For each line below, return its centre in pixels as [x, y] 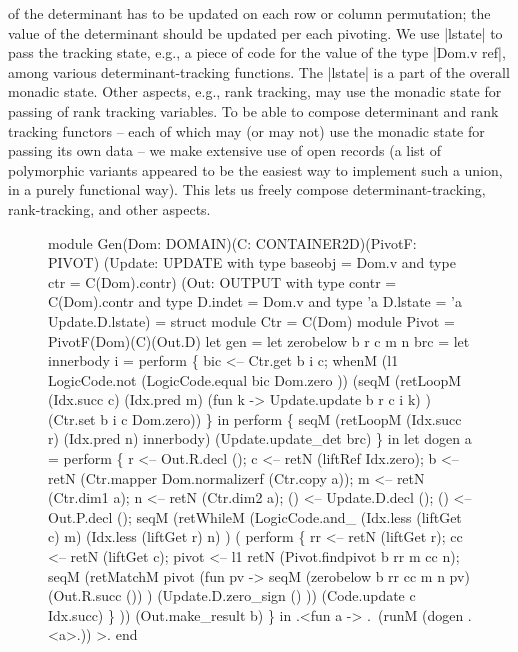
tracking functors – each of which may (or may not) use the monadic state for [246, 130]
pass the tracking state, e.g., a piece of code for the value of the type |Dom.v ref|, [257, 52]
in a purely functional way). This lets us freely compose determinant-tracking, [247, 189]
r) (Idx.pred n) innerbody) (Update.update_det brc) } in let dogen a [260, 438]
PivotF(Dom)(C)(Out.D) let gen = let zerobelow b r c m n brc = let [259, 340]
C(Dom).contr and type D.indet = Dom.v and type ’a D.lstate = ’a [255, 301]
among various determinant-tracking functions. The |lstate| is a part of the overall [259, 71]
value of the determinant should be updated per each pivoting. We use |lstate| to [255, 32]
